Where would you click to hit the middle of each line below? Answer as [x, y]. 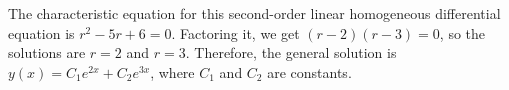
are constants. [309, 71]
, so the [462, 32]
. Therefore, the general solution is [291, 52]
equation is [41, 32]
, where [172, 71]
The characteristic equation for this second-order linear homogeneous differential [254, 13]
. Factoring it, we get [235, 32]
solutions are [47, 52]
